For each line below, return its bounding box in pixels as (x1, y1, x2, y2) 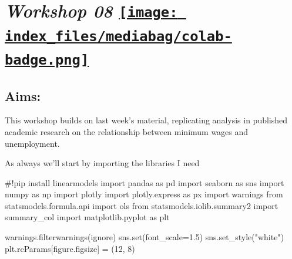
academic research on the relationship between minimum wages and (5, 125, 249, 137)
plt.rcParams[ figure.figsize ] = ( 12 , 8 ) (5, 242, 135, 254)
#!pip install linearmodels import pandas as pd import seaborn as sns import (5, 176, 284, 189)
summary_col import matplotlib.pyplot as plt (5, 211, 170, 223)
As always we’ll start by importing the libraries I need (5, 157, 200, 169)
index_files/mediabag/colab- (5, 28, 232, 45)
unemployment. (5, 137, 60, 149)
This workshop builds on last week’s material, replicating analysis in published (5, 114, 288, 126)
